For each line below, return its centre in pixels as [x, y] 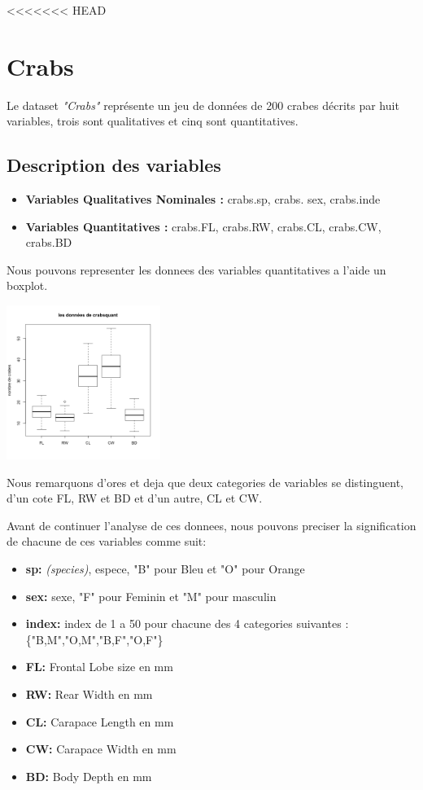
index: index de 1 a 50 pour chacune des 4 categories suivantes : [187, 623]
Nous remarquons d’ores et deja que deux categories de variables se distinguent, [205, 482]
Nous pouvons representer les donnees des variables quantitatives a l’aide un [196, 269]
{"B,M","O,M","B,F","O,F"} [94, 639]
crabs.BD [49, 242]
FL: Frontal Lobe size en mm [99, 667]
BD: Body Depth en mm [89, 776]
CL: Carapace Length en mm [100, 721]
